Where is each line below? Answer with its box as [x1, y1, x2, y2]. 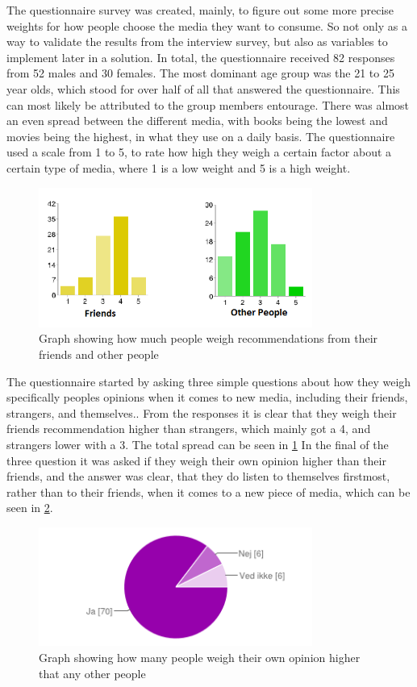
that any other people [39, 664, 146, 681]
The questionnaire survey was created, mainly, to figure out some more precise [6, 2, 394, 18]
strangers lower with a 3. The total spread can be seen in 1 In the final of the [6, 435, 389, 452]
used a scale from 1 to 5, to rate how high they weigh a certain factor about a [6, 144, 392, 160]
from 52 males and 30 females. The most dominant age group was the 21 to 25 [6, 65, 394, 81]
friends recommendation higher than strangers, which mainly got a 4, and [6, 420, 371, 437]
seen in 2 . [6, 499, 53, 516]
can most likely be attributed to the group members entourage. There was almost [6, 96, 410, 113]
